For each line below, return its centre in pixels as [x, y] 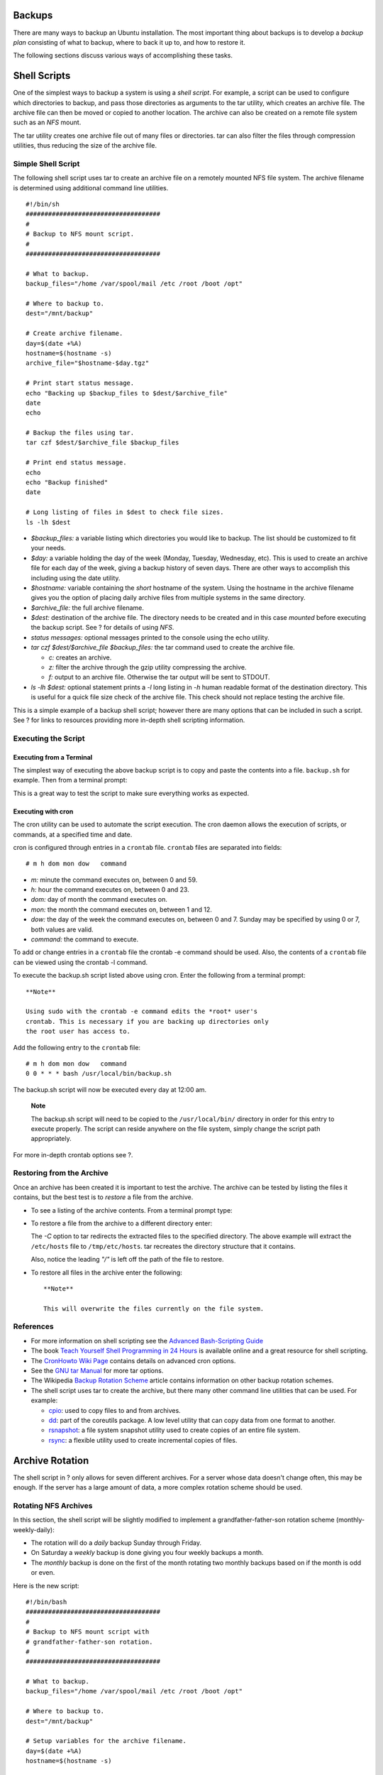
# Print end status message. [76, 463]
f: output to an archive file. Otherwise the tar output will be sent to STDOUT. [159, 677]
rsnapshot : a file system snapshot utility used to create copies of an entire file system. [174, 1430]
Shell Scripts [42, 76]
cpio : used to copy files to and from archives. [115, 1410]
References [33, 1326]
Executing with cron [43, 811]
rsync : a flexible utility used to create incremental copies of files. [143, 1440]
